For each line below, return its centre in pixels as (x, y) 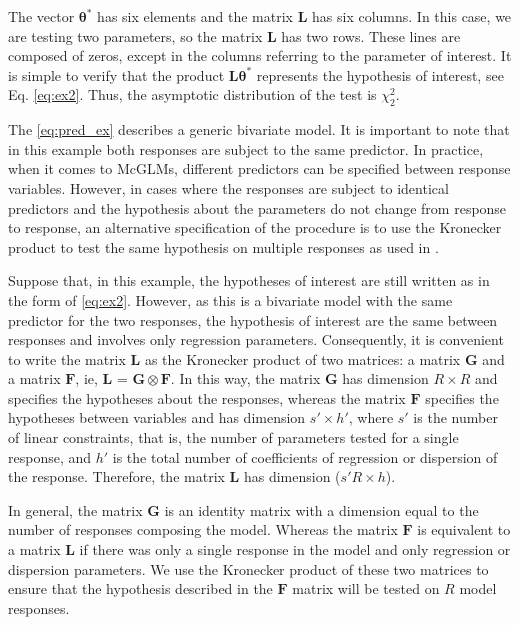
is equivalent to (464, 529)
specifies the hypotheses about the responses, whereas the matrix (207, 397)
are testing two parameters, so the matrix (135, 35)
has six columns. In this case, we (412, 16)
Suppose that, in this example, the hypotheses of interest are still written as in (249, 280)
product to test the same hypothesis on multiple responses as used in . (223, 246)
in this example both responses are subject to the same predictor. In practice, (246, 148)
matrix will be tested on (366, 588)
